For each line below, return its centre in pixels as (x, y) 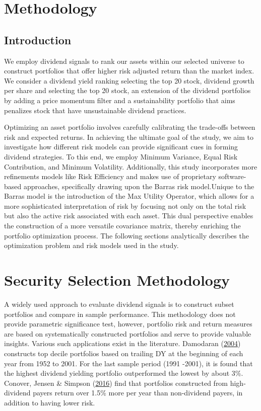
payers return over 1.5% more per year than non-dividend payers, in (138, 393)
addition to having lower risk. (50, 402)
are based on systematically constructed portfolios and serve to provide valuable (128, 333)
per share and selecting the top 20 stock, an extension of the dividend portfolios (127, 90)
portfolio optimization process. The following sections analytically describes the (126, 235)
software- (232, 176)
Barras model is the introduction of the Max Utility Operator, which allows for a (129, 196)
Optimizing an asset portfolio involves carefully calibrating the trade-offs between (130, 127)
